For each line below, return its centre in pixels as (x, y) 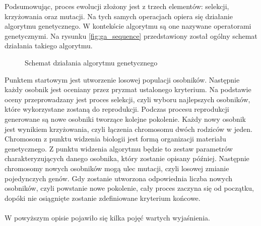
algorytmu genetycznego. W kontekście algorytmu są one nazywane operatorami (128, 26)
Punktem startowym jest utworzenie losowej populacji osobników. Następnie (122, 79)
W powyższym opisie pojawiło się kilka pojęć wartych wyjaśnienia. (107, 217)
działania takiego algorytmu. (49, 46)
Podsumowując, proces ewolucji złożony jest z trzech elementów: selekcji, (117, 6)
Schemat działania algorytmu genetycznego (91, 62)
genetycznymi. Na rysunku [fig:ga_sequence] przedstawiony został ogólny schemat (131, 35)
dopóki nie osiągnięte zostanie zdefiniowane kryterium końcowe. (103, 198)
